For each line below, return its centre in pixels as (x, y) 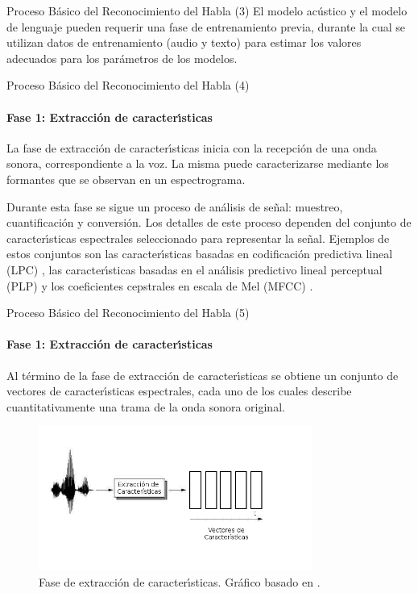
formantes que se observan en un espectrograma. (126, 179)
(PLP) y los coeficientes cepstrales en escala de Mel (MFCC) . (160, 285)
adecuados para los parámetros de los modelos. (122, 58)
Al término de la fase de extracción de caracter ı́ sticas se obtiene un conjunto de (203, 375)
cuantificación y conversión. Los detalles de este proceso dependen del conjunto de (209, 222)
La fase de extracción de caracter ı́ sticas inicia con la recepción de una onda (192, 147)
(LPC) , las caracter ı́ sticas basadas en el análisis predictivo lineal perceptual (195, 269)
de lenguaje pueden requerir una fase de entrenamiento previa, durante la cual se (206, 26)
